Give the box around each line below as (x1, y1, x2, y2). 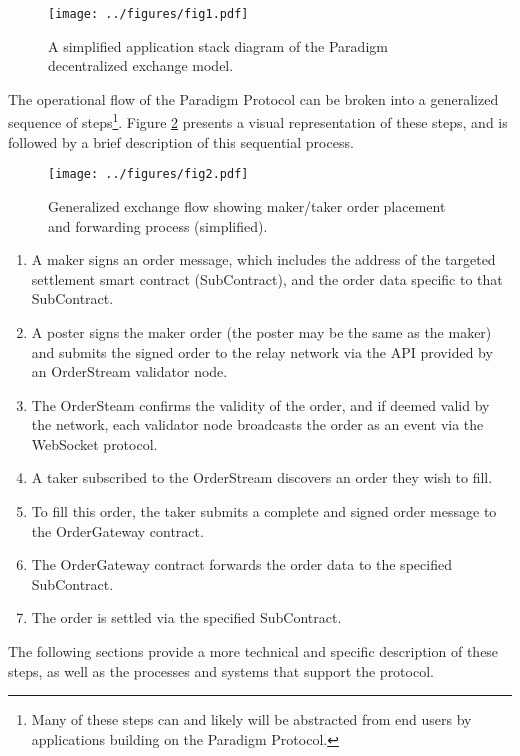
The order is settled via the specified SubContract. (31, 607, 342, 628)
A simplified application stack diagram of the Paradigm (48, 35, 388, 56)
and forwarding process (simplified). (48, 215, 268, 236)
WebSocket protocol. (31, 433, 158, 454)
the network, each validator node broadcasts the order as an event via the (31, 414, 484, 435)
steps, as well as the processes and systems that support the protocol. (8, 660, 434, 681)
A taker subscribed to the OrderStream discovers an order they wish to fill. (31, 467, 493, 488)
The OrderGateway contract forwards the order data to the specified (31, 554, 452, 575)
